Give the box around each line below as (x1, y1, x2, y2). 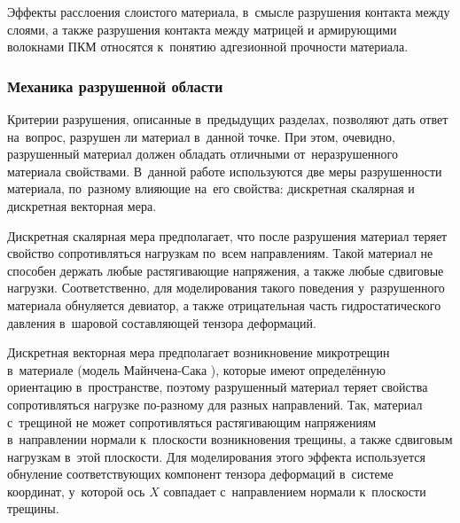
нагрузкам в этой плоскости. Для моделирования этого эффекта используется (7, 447, 425, 465)
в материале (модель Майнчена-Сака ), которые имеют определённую (7, 360, 386, 379)
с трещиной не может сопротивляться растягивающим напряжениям (7, 412, 377, 431)
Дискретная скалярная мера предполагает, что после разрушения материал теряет (7, 226, 448, 245)
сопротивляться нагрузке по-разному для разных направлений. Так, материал (7, 394, 423, 413)
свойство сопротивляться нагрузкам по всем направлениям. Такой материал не (7, 244, 433, 262)
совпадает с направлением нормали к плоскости (163, 481, 426, 500)
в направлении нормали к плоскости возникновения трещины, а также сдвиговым (7, 430, 453, 449)
